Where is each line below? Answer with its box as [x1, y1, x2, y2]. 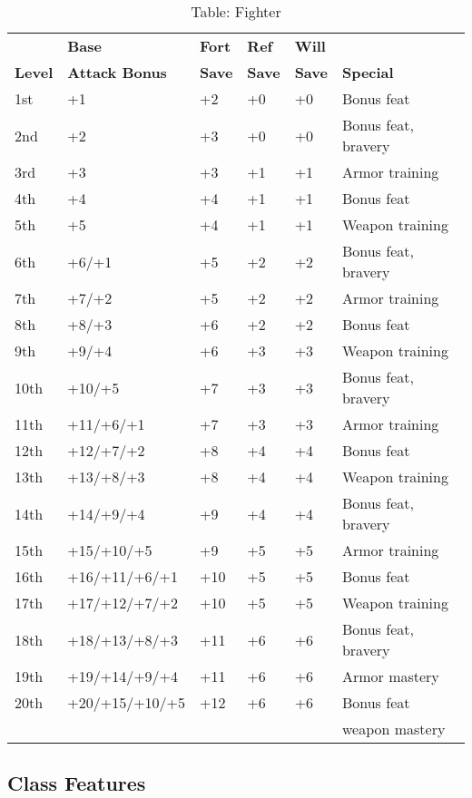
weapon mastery [341, 718, 446, 739]
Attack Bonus [67, 62, 167, 83]
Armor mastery [341, 666, 439, 686]
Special [341, 62, 394, 83]
